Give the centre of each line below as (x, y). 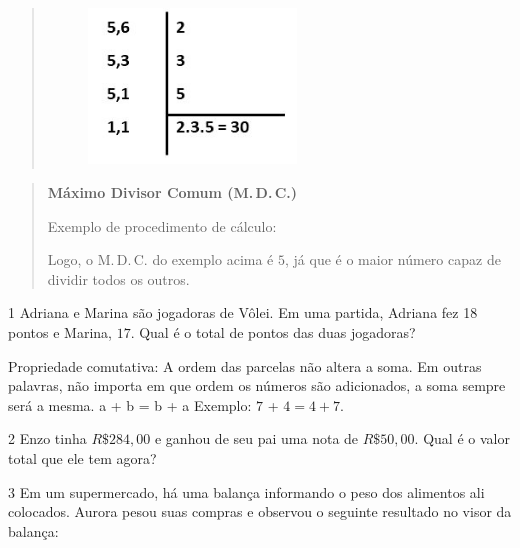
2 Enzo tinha (47, 438)
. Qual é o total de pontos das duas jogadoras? (273, 331)
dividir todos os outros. (118, 278)
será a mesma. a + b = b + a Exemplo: (130, 404)
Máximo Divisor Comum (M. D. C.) (172, 192)
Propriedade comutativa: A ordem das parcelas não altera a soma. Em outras (245, 365)
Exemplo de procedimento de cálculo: (162, 225)
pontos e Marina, (60, 331)
